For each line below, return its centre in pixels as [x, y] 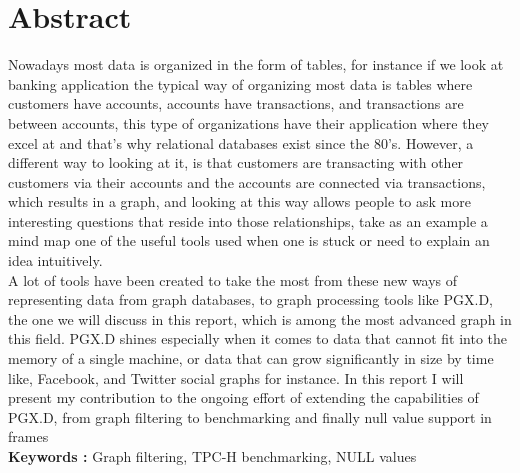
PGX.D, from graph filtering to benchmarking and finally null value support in [250, 416]
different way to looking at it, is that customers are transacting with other [236, 162]
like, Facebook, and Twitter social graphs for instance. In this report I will [236, 377]
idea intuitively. [55, 260]
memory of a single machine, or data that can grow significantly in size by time [251, 358]
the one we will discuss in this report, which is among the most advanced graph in [260, 318]
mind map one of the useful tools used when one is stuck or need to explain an [249, 240]
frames [28, 436]
